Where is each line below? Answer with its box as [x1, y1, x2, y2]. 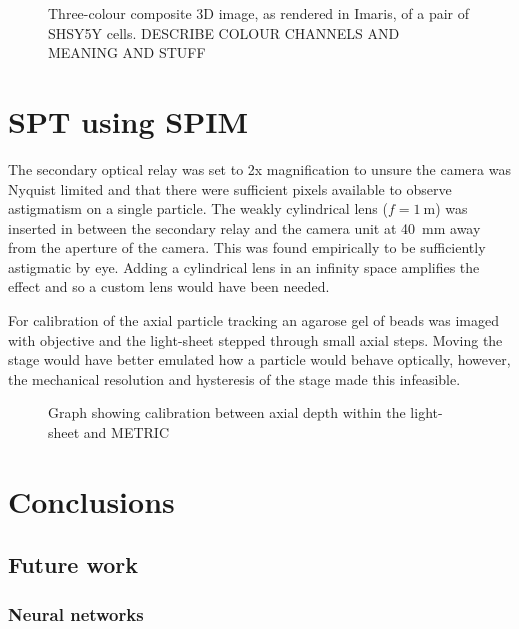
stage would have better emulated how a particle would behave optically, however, [8, 349, 511, 370]
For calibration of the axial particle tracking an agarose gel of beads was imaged [8, 310, 500, 331]
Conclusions [8, 480, 175, 521]
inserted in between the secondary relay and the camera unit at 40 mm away [8, 217, 481, 238]
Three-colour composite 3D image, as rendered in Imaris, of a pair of [48, 3, 470, 23]
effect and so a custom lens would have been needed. [8, 276, 330, 297]
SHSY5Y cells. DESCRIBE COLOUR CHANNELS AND [48, 22, 400, 43]
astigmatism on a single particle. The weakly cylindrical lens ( [8, 198, 388, 219]
